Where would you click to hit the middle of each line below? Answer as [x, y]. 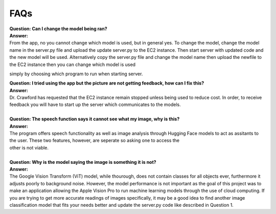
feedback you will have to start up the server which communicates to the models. [95, 104]
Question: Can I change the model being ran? [58, 29]
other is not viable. [29, 147]
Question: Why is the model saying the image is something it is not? [83, 162]
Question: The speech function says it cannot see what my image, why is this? [95, 119]
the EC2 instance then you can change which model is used [72, 65]
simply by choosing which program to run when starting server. [76, 74]
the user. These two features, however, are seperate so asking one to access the [95, 140]
